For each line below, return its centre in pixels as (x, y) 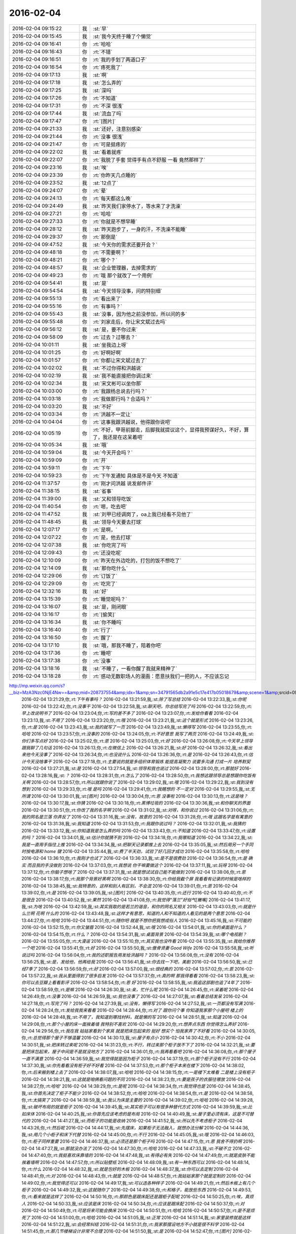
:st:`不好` (103, 406)
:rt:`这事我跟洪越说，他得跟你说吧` (132, 422)
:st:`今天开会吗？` (113, 453)
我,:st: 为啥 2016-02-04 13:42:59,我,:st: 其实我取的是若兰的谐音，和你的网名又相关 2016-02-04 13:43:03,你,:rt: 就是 (136, 907)
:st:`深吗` (103, 90)
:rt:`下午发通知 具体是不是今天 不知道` (136, 475)
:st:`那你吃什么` (111, 568)
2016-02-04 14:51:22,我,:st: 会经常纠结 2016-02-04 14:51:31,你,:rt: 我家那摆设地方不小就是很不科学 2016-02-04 (133, 1225)
